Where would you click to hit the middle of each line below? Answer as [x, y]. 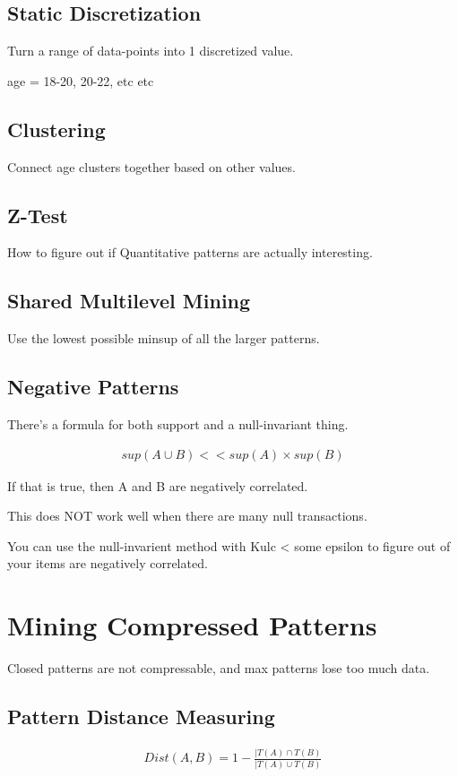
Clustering [56, 129]
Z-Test [38, 215]
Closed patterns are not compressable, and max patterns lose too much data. [219, 668]
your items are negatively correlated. [108, 563]
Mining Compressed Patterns [192, 625]
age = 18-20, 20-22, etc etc [81, 80]
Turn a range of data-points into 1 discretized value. [151, 51]
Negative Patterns [93, 387]
